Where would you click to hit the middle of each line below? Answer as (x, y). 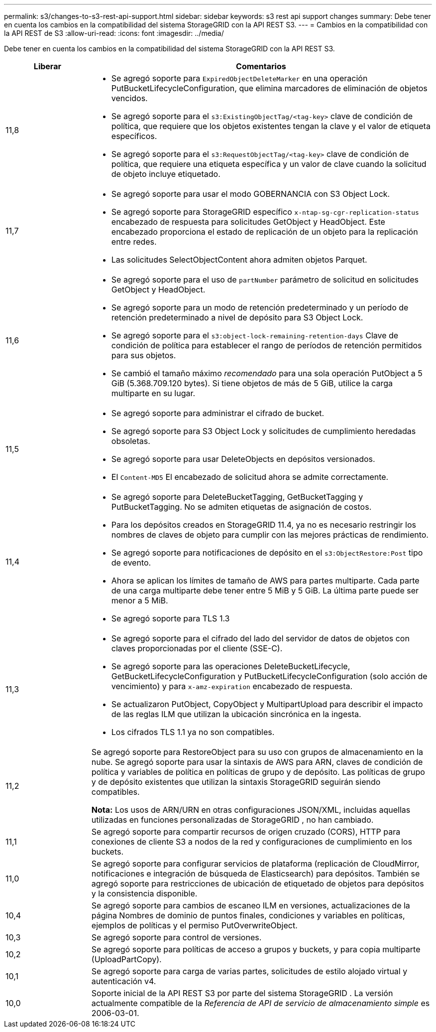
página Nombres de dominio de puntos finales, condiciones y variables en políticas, (248, 915)
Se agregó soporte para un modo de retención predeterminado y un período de (260, 307)
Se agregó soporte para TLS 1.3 (170, 618)
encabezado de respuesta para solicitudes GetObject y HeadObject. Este (248, 222)
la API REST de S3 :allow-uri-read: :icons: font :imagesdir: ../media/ (114, 33)
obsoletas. (131, 441)
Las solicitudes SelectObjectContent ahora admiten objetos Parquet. (239, 260)
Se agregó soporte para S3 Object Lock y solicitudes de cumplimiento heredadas (264, 431)
